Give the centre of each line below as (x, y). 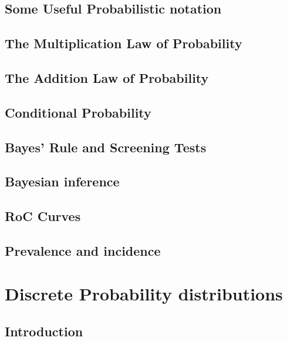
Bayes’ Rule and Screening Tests (106, 147)
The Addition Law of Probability (107, 77)
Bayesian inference (62, 181)
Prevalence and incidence (83, 250)
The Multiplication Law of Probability (124, 43)
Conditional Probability (78, 112)
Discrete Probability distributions (144, 294)
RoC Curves (43, 216)
